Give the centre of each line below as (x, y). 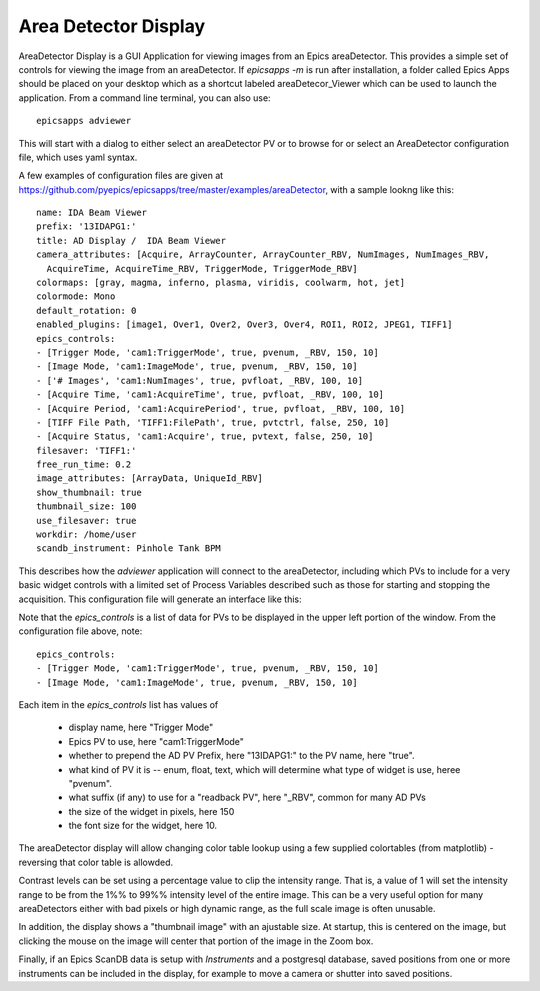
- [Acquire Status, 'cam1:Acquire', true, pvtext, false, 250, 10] (205, 436)
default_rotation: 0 (86, 310)
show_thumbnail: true (89, 492)
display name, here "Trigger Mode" (141, 727)
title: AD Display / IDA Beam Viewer (131, 240)
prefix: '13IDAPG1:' (86, 226)
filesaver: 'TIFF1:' (86, 450)
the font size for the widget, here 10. (143, 826)
